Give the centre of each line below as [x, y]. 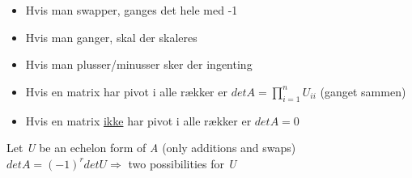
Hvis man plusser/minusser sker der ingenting [139, 64]
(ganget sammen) [363, 91]
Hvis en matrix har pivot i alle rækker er [126, 91]
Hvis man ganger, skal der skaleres [111, 37]
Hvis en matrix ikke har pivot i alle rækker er [138, 120]
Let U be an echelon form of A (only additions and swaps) [151, 148]
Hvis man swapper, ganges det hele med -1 [132, 10]
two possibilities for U [183, 163]
